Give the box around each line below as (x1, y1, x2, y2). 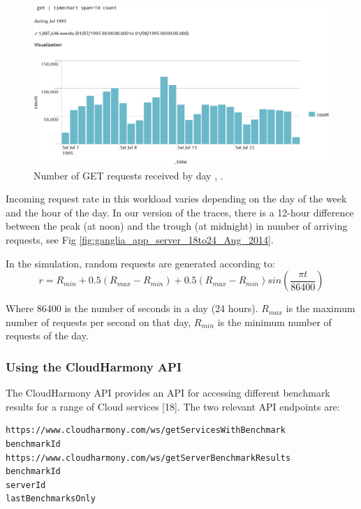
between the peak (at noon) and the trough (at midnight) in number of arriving (6, 219, 348, 233)
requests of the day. (6, 328, 89, 343)
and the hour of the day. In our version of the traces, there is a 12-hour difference (6, 205, 354, 219)
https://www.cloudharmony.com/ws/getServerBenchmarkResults (6, 452, 291, 463)
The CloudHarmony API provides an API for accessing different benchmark (6, 385, 330, 400)
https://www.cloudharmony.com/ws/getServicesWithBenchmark (6, 425, 286, 436)
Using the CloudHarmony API (6, 357, 182, 375)
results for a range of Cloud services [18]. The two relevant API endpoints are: (6, 399, 340, 413)
